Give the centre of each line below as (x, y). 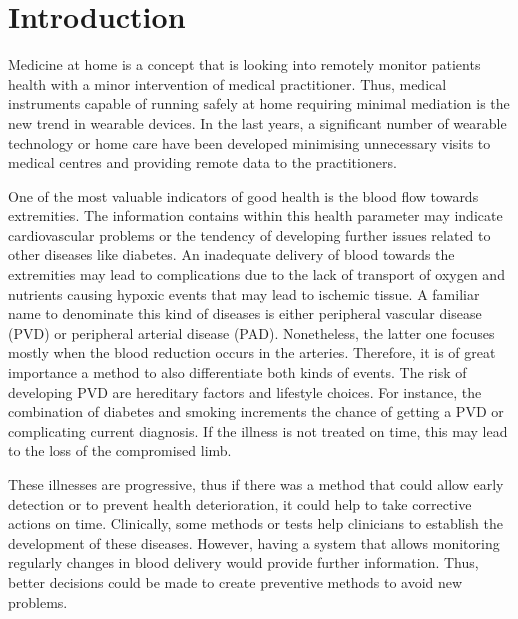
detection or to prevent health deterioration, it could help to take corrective (240, 503)
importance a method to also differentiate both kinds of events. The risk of (237, 372)
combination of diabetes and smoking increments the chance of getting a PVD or (256, 411)
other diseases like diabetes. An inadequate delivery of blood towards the (231, 254)
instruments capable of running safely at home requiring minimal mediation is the (259, 103)
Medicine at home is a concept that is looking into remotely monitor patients (244, 64)
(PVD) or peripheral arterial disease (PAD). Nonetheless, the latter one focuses (251, 332)
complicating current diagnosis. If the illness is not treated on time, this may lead (258, 430)
